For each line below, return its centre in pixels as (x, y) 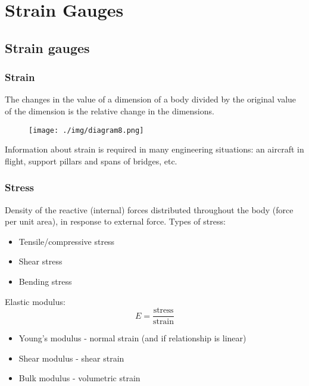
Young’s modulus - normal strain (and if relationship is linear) (132, 338)
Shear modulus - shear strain (71, 358)
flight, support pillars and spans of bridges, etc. (91, 161)
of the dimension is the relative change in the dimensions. (110, 110)
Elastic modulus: (35, 301)
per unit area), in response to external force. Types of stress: (115, 221)
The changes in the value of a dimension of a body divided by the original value (151, 99)
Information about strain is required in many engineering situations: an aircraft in (154, 149)
